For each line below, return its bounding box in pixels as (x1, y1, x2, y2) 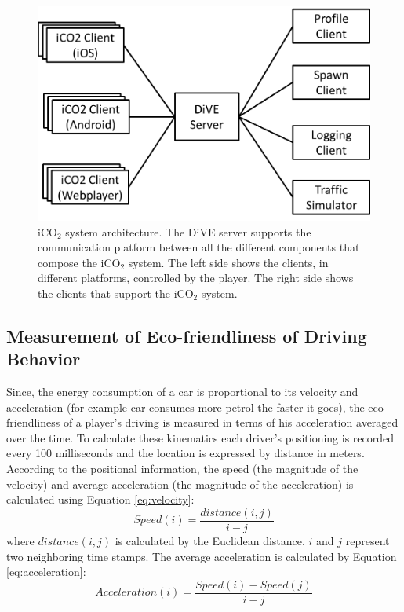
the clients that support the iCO (38, 284, 194, 301)
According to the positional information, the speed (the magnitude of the (6, 460, 359, 477)
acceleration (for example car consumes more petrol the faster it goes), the (6, 398, 365, 415)
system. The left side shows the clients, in (128, 254, 329, 270)
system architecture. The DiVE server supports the (65, 223, 311, 240)
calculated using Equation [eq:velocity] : (6, 491, 195, 508)
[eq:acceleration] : (6, 563, 86, 580)
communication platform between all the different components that (38, 239, 360, 255)
